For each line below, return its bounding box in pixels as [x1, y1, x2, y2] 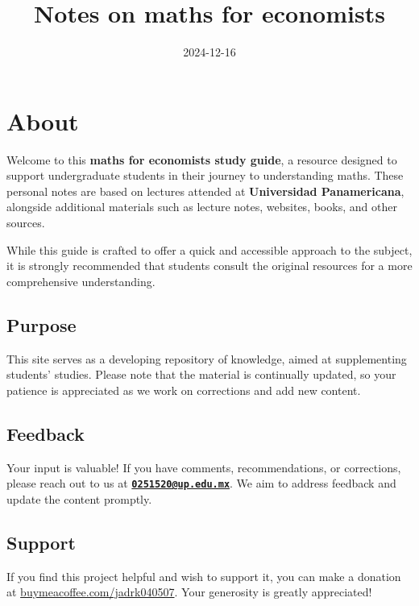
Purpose [6, 312, 77, 337]
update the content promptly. [6, 490, 152, 507]
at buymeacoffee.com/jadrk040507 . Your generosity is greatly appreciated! [6, 583, 372, 600]
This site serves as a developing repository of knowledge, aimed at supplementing [6, 350, 407, 367]
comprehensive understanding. [6, 272, 156, 289]
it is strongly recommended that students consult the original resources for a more [6, 257, 413, 274]
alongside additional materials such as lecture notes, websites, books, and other [6, 198, 397, 215]
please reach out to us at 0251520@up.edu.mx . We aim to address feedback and [6, 475, 396, 492]
